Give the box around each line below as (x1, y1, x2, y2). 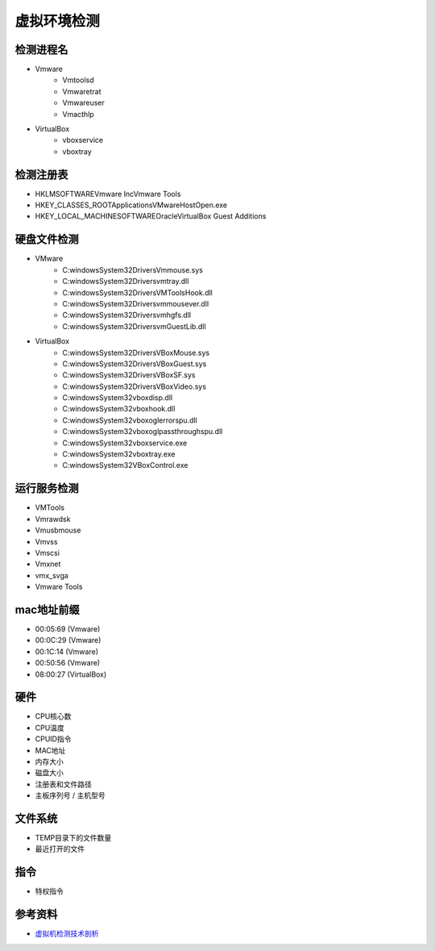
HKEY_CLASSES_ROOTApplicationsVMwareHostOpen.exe (35, 200, 228, 210)
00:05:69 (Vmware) (35, 624, 101, 633)
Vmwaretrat (62, 86, 101, 96)
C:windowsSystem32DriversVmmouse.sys (62, 265, 204, 274)
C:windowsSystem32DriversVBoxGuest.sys (62, 359, 207, 369)
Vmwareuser (62, 98, 105, 108)
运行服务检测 (14, 482, 79, 495)
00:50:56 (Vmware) (35, 658, 101, 668)
